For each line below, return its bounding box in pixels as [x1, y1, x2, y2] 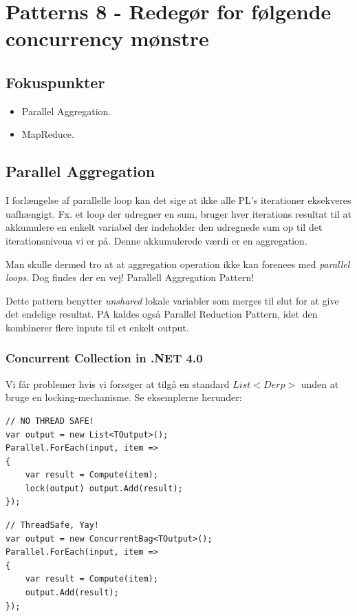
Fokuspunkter [6, 71, 105, 92]
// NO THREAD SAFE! [6, 415, 94, 426]
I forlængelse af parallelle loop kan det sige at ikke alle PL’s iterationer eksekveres [6, 193, 351, 207]
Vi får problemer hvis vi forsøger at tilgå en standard [6, 376, 230, 391]
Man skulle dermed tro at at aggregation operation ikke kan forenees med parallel [6, 256, 350, 271]
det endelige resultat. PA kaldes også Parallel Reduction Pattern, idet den [6, 307, 318, 321]
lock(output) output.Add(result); [25, 483, 183, 493]
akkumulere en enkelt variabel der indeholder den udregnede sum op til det [6, 220, 323, 234]
